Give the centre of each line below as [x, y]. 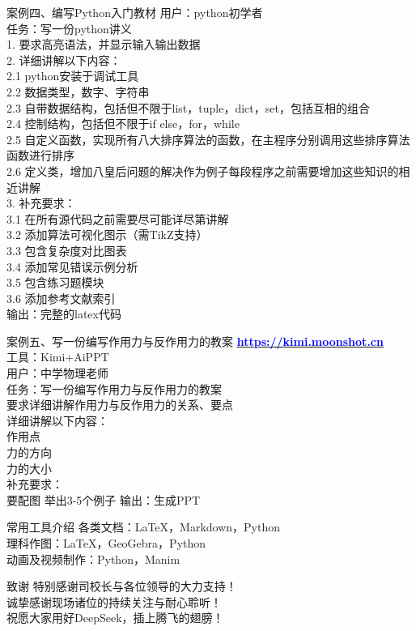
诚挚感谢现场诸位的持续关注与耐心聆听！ [114, 601]
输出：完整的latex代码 [64, 314]
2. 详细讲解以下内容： [64, 60]
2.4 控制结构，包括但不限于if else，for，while [123, 124]
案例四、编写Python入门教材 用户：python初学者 [135, 12]
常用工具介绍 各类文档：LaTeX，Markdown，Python [144, 527]
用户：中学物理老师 [57, 373]
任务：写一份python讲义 [69, 28]
